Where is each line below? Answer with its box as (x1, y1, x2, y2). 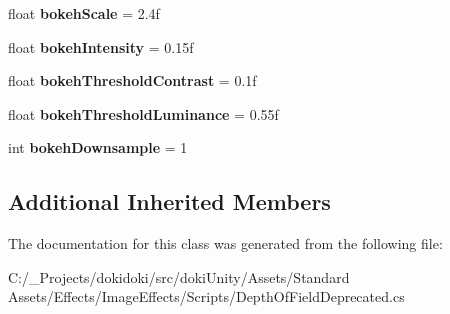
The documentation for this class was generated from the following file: (8, 233, 443, 254)
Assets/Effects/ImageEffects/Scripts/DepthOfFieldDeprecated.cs (8, 286, 405, 307)
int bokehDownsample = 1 (8, 137, 188, 158)
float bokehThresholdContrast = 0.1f (8, 70, 257, 91)
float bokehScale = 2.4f (8, 3, 160, 23)
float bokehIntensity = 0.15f (8, 36, 194, 57)
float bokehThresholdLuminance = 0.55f (8, 103, 279, 124)
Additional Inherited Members (8, 186, 331, 217)
